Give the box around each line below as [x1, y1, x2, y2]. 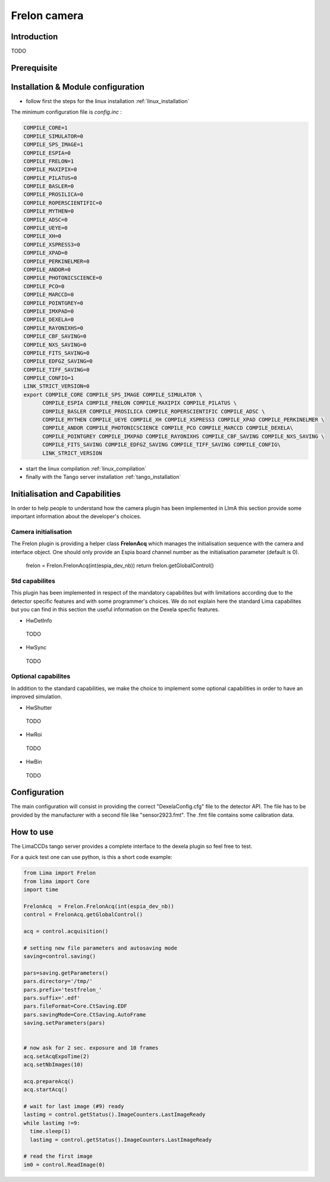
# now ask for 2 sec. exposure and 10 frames [23, 1044, 159, 1052]
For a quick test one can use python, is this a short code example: [11, 854, 172, 861]
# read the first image [23, 1153, 93, 1160]
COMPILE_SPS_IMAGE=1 [23, 141, 83, 148]
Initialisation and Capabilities [11, 489, 121, 499]
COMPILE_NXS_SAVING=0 [23, 341, 87, 348]
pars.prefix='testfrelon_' [23, 986, 102, 993]
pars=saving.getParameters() [23, 969, 109, 976]
